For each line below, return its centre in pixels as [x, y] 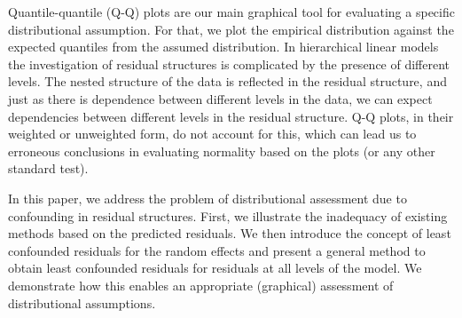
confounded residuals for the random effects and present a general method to [217, 250]
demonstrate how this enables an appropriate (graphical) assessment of [201, 285]
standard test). [48, 168]
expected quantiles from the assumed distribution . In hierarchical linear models [223, 47]
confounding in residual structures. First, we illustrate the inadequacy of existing [228, 215]
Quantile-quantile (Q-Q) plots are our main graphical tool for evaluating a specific [231, 12]
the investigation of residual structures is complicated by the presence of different [229, 64]
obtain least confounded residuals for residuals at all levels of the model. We [215, 268]
